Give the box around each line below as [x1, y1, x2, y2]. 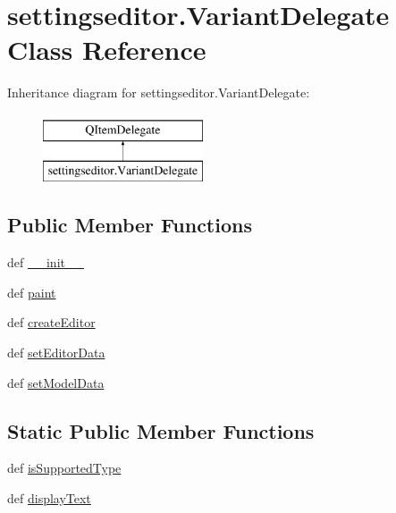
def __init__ [7, 253, 84, 272]
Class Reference [7, 31, 206, 68]
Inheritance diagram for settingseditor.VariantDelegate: [7, 83, 310, 102]
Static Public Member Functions [7, 416, 315, 444]
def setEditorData [7, 343, 105, 362]
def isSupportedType [7, 458, 122, 477]
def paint [7, 282, 56, 301]
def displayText [7, 489, 91, 508]
